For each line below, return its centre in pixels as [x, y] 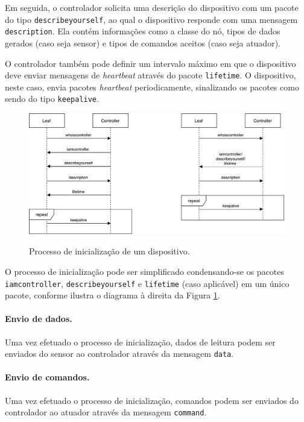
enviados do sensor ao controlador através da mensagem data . [119, 354]
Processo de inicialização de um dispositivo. [109, 251]
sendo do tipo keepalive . [52, 99]
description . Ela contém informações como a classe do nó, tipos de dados [143, 31]
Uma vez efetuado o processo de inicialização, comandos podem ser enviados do [152, 400]
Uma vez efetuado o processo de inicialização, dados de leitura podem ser [140, 342]
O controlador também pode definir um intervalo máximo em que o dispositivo [150, 63]
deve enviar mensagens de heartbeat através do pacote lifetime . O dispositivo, [150, 75]
